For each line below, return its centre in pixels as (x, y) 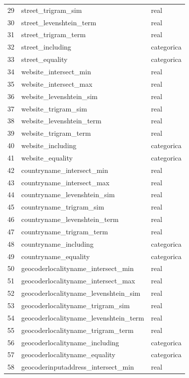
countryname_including (57, 243)
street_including (46, 47)
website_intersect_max (57, 83)
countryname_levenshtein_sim (68, 194)
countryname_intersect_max (66, 182)
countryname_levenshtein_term (70, 219)
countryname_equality (56, 256)
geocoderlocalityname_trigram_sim (76, 305)
